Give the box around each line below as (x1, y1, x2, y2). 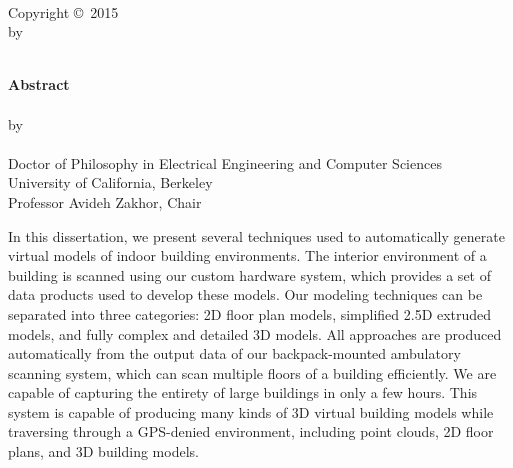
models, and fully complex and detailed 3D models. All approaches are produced (8, 323, 502, 344)
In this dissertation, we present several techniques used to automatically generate (8, 225, 505, 246)
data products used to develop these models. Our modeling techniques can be (8, 284, 483, 305)
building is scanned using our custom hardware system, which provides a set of (8, 264, 491, 285)
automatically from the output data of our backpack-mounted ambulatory (8, 343, 461, 364)
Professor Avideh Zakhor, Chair (8, 191, 202, 212)
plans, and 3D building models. (8, 441, 199, 462)
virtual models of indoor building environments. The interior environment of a (8, 245, 487, 266)
